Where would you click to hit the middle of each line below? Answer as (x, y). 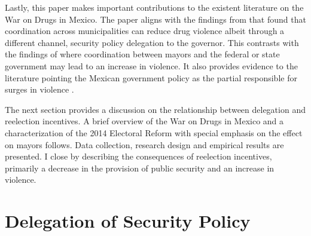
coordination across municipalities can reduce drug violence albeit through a (145, 31)
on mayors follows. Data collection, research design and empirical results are (144, 144)
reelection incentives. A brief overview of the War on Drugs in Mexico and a (144, 121)
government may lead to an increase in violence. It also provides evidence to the (151, 65)
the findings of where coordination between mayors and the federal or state (142, 54)
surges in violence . (39, 89)
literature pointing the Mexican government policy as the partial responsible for (151, 77)
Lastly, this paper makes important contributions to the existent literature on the (154, 7)
